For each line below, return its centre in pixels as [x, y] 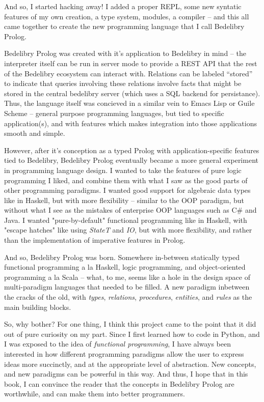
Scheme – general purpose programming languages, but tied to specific [114, 113]
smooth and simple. [35, 133]
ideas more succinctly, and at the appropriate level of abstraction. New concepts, [130, 364]
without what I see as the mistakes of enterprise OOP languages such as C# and [130, 210]
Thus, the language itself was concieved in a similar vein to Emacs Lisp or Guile [129, 103]
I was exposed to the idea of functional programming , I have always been [117, 344]
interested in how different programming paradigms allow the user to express [124, 354]
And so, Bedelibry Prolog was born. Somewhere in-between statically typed [122, 257]
